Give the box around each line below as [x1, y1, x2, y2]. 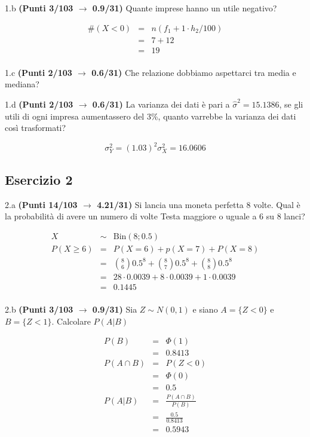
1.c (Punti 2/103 [5, 66, 72, 78]
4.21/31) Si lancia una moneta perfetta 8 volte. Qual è [97, 198, 300, 210]
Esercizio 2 [5, 170, 73, 188]
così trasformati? [5, 121, 66, 134]
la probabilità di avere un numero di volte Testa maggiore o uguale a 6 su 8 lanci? [5, 210, 305, 222]
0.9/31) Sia [92, 302, 137, 315]
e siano [192, 302, 218, 315]
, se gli [279, 97, 303, 110]
